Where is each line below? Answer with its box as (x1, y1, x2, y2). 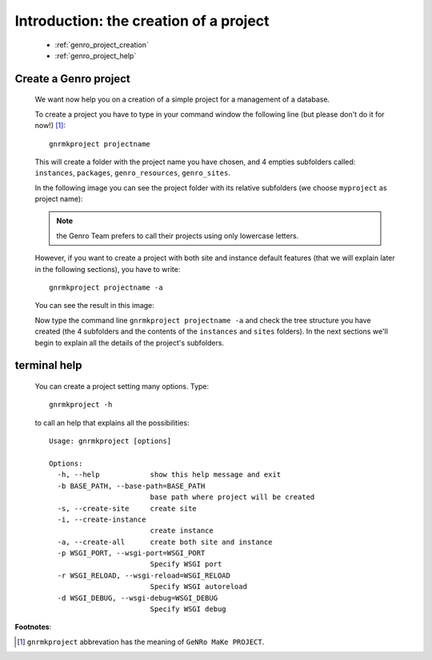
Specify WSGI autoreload (150, 582, 248, 591)
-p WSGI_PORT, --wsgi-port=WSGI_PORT (57, 549, 206, 558)
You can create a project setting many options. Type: (34, 382, 210, 391)
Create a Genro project (14, 72, 131, 86)
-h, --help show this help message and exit (57, 470, 282, 479)
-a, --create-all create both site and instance (57, 537, 273, 546)
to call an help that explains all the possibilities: (34, 418, 190, 427)
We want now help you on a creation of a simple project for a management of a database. (34, 94, 330, 104)
